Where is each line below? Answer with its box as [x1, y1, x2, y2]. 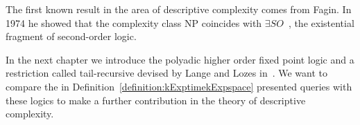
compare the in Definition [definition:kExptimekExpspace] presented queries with [6, 79, 352, 93]
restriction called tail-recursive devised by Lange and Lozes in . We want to [6, 66, 327, 80]
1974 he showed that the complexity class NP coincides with [6, 15, 262, 30]
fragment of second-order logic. [6, 29, 137, 44]
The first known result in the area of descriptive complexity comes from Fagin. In [6, 2, 352, 16]
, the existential [288, 15, 354, 30]
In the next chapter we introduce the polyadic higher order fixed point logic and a [6, 52, 354, 66]
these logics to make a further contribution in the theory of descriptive [6, 93, 306, 107]
